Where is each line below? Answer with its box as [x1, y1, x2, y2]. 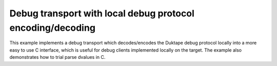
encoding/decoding [9, 22, 96, 33]
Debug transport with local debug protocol [9, 8, 195, 19]
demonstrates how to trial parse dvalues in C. [9, 54, 106, 60]
